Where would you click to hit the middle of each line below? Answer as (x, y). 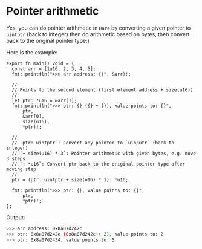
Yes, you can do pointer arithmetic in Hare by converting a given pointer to (99, 28)
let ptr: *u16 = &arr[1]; (44, 100)
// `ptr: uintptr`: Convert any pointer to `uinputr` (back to (93, 143)
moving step (21, 169)
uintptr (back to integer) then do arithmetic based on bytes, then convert (98, 34)
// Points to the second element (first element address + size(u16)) (103, 90)
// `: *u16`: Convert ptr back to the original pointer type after (99, 164)
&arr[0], (33, 116)
